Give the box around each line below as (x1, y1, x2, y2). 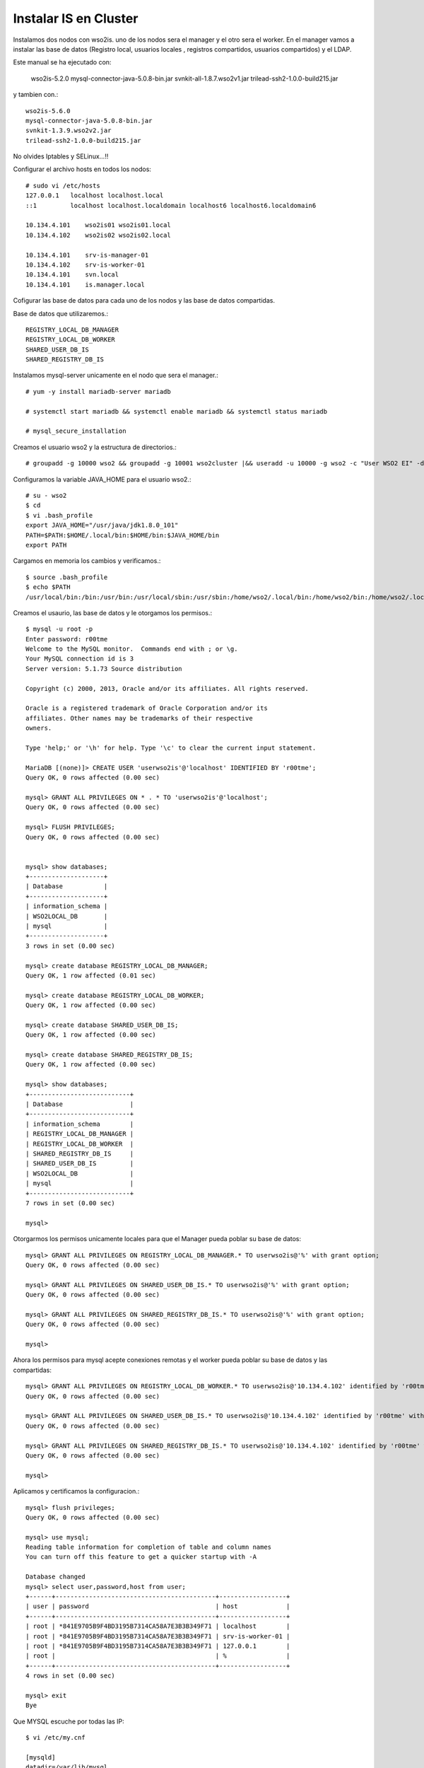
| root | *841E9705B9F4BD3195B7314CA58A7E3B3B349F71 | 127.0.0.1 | (25, 1641, 290, 1650)
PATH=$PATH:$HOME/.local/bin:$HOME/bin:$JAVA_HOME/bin (25, 531, 220, 539)
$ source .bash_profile (25, 573, 108, 581)
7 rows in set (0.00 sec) (25, 1199, 116, 1207)
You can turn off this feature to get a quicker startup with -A (25, 1553, 257, 1561)
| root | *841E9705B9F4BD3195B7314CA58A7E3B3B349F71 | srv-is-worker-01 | (25, 1632, 290, 1640)
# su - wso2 (25, 492, 67, 499)
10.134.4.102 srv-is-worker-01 (25, 260, 145, 269)
